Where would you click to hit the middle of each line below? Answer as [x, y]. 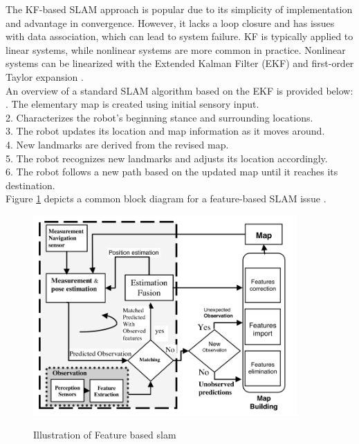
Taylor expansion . [45, 76]
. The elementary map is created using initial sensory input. [132, 104]
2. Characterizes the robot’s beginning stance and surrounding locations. [159, 117]
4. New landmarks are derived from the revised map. [117, 144]
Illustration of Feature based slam [105, 435]
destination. [30, 185]
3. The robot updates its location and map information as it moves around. [165, 131]
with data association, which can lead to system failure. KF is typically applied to [179, 36]
